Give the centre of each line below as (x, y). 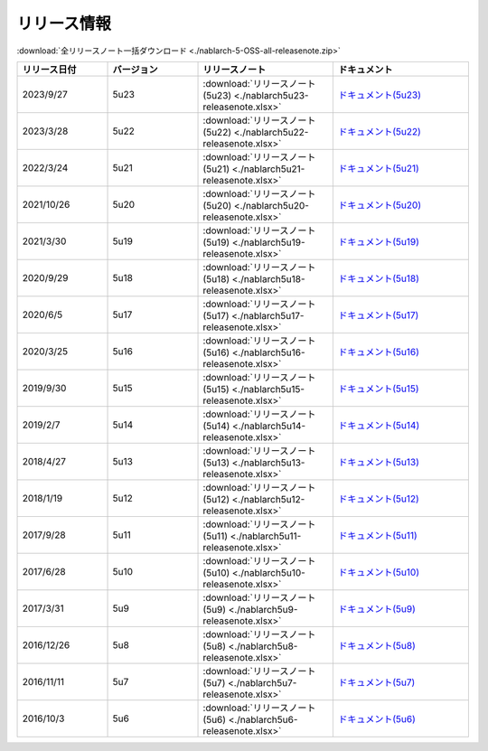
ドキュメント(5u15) (379, 389)
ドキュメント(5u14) (379, 425)
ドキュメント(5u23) (380, 95)
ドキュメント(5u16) (379, 352)
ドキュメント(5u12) (379, 499)
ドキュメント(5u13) (379, 462)
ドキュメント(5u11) (378, 535)
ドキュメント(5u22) (380, 131)
